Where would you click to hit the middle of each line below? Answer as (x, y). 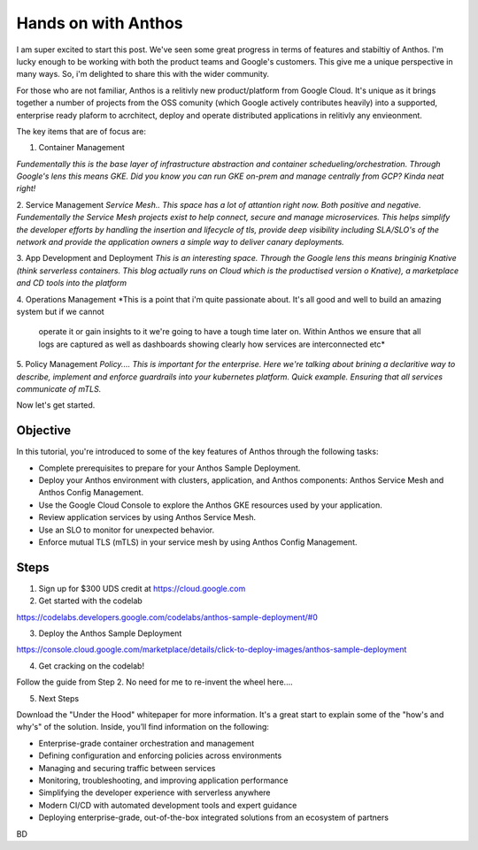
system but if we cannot (61, 311)
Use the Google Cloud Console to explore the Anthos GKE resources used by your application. (210, 505)
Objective (44, 430)
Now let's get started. (56, 405)
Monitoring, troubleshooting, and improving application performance (163, 780)
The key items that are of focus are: (81, 131)
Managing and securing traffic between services (127, 768)
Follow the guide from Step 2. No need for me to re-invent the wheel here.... (154, 682)
